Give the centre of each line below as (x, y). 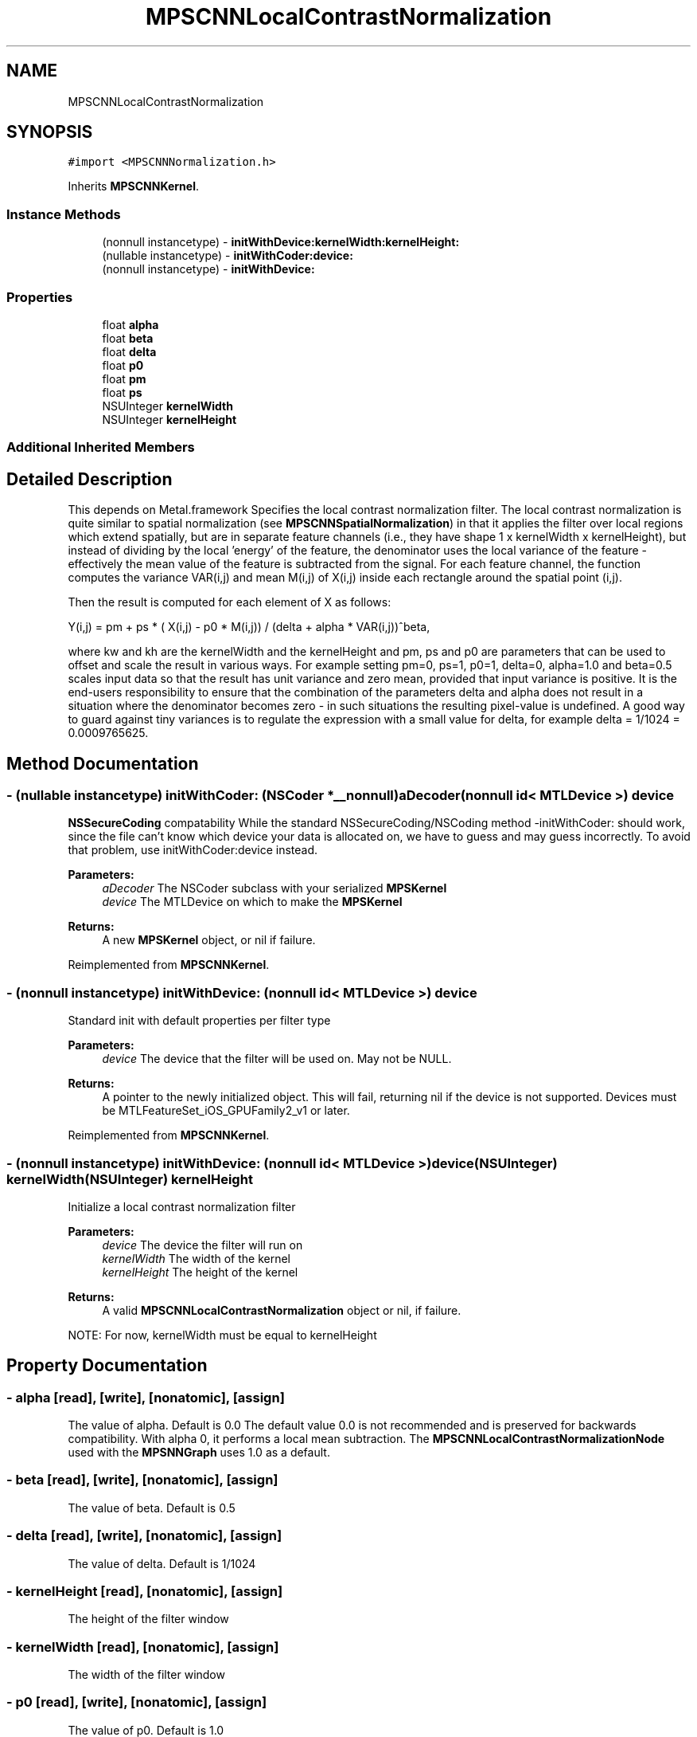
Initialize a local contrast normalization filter (182, 1206)
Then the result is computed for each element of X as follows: (230, 602)
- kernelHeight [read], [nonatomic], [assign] (145, 1591)
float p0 (123, 365)
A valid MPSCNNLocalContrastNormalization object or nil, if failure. (282, 1310)
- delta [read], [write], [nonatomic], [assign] (144, 1536)
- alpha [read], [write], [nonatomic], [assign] (146, 1397)
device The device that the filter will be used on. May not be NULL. (277, 1059)
